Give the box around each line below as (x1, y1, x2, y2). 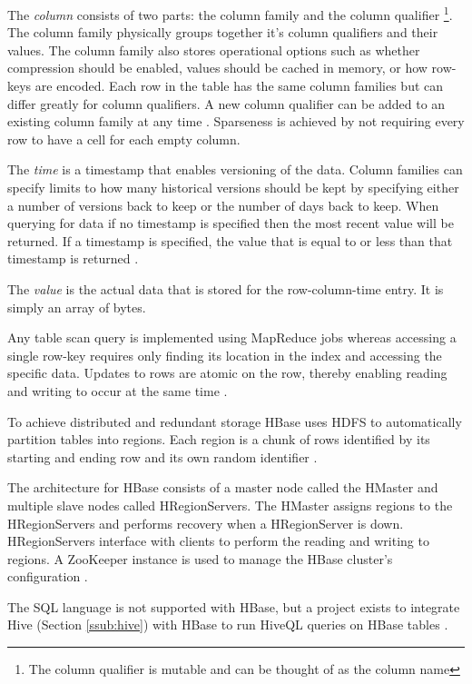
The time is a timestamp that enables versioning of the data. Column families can (7, 160, 463, 179)
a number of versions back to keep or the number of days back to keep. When (7, 195, 439, 214)
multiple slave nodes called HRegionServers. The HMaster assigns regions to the (7, 495, 453, 514)
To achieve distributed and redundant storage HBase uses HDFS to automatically (7, 411, 462, 431)
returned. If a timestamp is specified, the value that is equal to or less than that (7, 231, 453, 250)
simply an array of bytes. (7, 297, 146, 316)
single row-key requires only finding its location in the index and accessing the (7, 345, 442, 364)
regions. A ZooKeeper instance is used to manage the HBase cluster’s (7, 549, 393, 568)
